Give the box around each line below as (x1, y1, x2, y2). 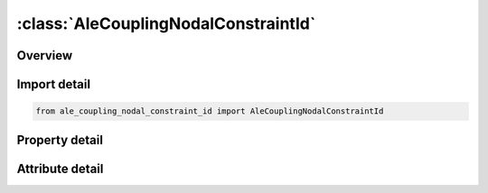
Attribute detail (16, 161, 104, 176)
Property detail (16, 132, 104, 148)
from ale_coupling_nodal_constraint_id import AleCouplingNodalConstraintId (35, 106, 384, 116)
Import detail (16, 77, 90, 92)
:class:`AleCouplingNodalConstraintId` (16, 14, 316, 33)
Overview (16, 48, 73, 63)
